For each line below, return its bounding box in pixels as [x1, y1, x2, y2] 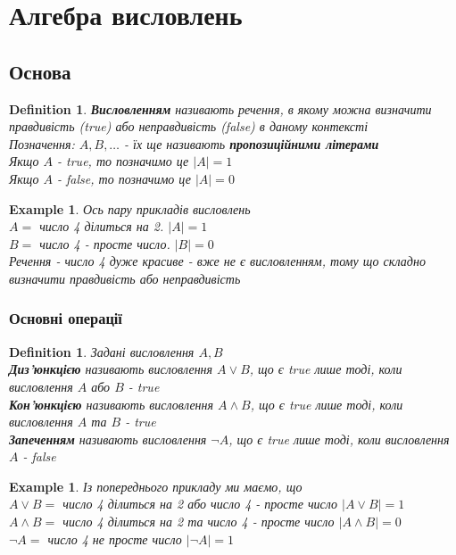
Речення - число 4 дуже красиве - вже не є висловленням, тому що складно [9, 252, 426, 270]
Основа [9, 57, 71, 85]
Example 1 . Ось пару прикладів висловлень [9, 199, 251, 218]
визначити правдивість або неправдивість [9, 269, 241, 287]
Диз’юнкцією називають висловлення [9, 360, 213, 378]
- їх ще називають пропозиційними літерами [124, 134, 379, 153]
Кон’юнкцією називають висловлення [9, 394, 213, 413]
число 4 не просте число [47, 529, 182, 548]
